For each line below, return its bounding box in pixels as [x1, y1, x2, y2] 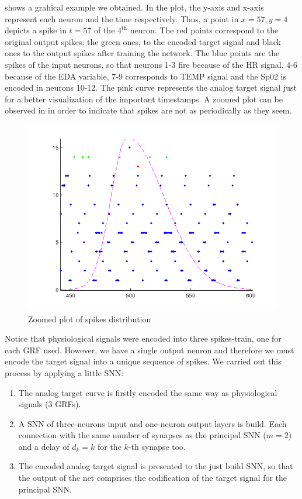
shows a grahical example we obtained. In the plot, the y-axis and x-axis [5, 1, 264, 13]
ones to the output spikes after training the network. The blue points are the [5, 47, 280, 59]
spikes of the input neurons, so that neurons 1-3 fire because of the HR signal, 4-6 [5, 58, 297, 70]
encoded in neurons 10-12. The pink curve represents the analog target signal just [5, 81, 297, 94]
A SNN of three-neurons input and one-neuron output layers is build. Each [18, 417, 287, 429]
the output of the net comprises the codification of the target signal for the [18, 472, 287, 484]
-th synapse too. [128, 440, 186, 452]
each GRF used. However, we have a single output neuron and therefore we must [5, 343, 294, 356]
